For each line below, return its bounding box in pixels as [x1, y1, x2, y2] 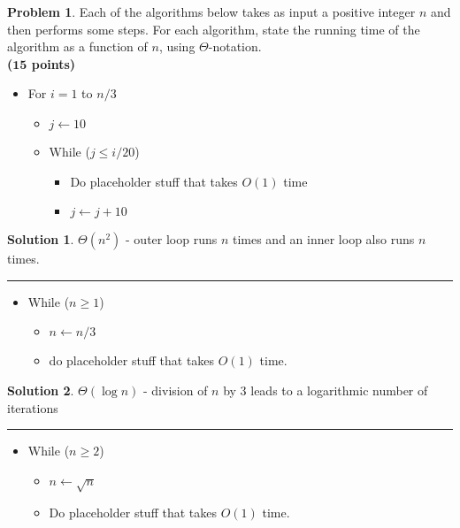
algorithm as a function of [7, 37, 148, 56]
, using [158, 37, 195, 56]
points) [31, 54, 76, 73]
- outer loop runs [126, 230, 218, 249]
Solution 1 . [7, 230, 74, 249]
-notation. [208, 37, 262, 56]
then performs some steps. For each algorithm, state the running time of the [7, 19, 420, 38]
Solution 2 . [7, 380, 74, 399]
